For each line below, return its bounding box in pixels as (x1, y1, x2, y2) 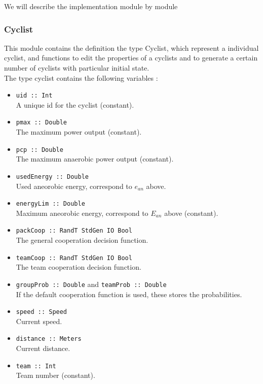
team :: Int (16, 362, 56, 370)
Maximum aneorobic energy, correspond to (16, 207, 148, 218)
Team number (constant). (16, 370, 95, 380)
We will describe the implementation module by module (4, 1, 178, 11)
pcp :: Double (16, 146, 63, 153)
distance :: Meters (16, 335, 82, 343)
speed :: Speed (16, 308, 67, 316)
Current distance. (16, 343, 70, 354)
